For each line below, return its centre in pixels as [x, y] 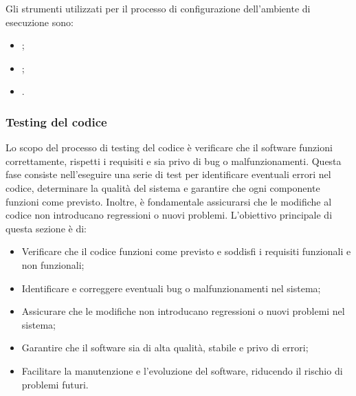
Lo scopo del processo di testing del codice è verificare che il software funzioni [169, 147]
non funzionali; [53, 264]
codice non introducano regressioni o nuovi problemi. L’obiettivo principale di [169, 215]
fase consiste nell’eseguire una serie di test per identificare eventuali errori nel [168, 174]
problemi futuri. [55, 384]
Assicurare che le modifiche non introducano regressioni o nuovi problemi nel [183, 311]
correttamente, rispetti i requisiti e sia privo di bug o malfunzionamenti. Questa [174, 161]
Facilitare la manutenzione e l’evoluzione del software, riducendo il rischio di [182, 370]
